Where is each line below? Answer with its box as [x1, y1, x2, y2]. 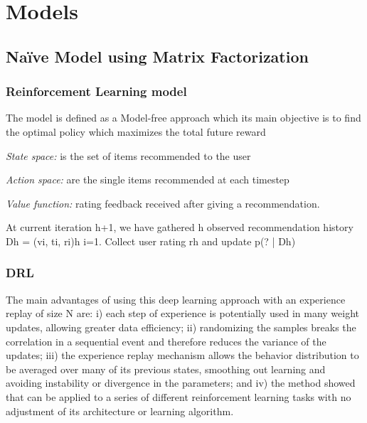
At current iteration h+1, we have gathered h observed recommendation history [6, 220, 353, 235]
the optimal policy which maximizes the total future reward [6, 124, 266, 139]
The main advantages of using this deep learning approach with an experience [6, 291, 346, 306]
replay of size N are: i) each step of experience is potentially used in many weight [6, 306, 359, 321]
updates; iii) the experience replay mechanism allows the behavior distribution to [6, 348, 359, 363]
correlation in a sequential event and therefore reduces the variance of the [6, 333, 326, 348]
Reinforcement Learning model [6, 82, 187, 100]
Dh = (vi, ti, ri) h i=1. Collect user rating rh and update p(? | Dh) [6, 233, 296, 248]
